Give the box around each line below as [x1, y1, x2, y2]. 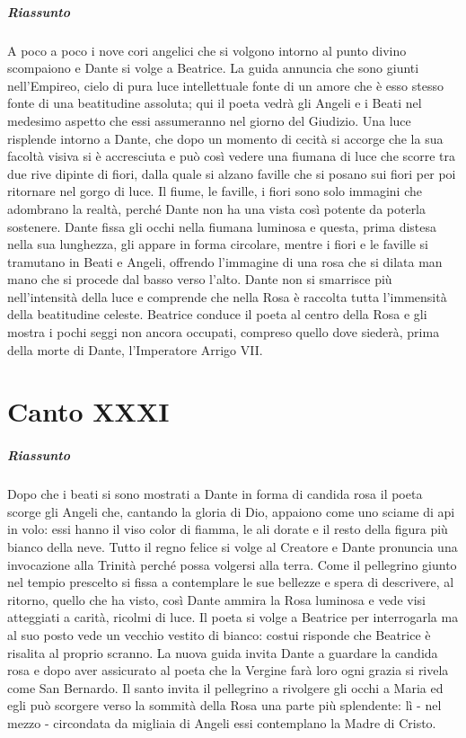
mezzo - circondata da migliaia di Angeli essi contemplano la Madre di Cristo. [7, 713, 436, 732]
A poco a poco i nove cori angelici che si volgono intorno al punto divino [7, 40, 407, 59]
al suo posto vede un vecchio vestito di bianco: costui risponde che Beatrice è [7, 625, 431, 644]
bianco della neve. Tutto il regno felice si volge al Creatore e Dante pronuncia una [7, 537, 458, 556]
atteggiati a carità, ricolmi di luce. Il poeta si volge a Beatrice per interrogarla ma [7, 608, 459, 627]
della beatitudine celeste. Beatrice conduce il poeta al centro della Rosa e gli [7, 305, 427, 324]
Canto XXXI [7, 393, 170, 430]
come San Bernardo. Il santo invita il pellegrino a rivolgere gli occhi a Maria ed [7, 678, 444, 697]
